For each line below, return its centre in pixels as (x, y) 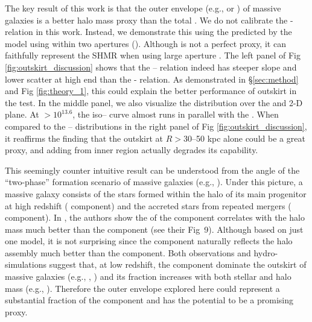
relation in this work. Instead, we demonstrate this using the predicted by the (148, 32)
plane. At (22, 114)
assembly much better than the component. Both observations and (128, 252)
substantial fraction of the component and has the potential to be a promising (149, 300)
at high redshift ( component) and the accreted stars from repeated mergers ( (148, 205)
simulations (26, 264)
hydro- (266, 252)
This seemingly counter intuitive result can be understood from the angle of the (152, 170)
